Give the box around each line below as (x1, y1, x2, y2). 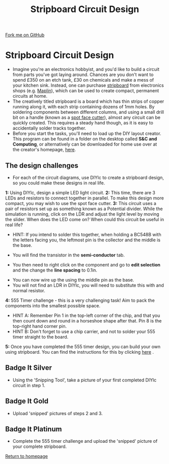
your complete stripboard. (12, 443, 67, 449)
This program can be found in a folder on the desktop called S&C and (12, 136, 157, 142)
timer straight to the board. (12, 334, 69, 340)
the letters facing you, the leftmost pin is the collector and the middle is (12, 237, 160, 243)
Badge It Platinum (5, 425, 62, 433)
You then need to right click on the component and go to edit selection (12, 261, 160, 268)
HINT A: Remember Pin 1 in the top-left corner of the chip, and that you (12, 312, 160, 318)
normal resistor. (12, 287, 45, 293)
